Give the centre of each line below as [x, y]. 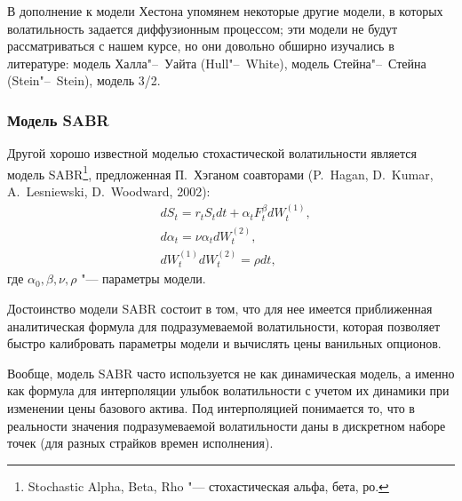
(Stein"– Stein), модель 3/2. [84, 80]
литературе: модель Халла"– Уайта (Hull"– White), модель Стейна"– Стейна [217, 63]
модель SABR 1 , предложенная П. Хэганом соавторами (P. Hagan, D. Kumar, [220, 172]
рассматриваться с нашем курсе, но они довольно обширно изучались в [201, 46]
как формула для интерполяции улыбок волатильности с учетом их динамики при [228, 390]
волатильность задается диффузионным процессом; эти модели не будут [203, 28]
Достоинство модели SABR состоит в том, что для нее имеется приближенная [220, 309]
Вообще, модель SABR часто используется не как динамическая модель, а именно [231, 373]
